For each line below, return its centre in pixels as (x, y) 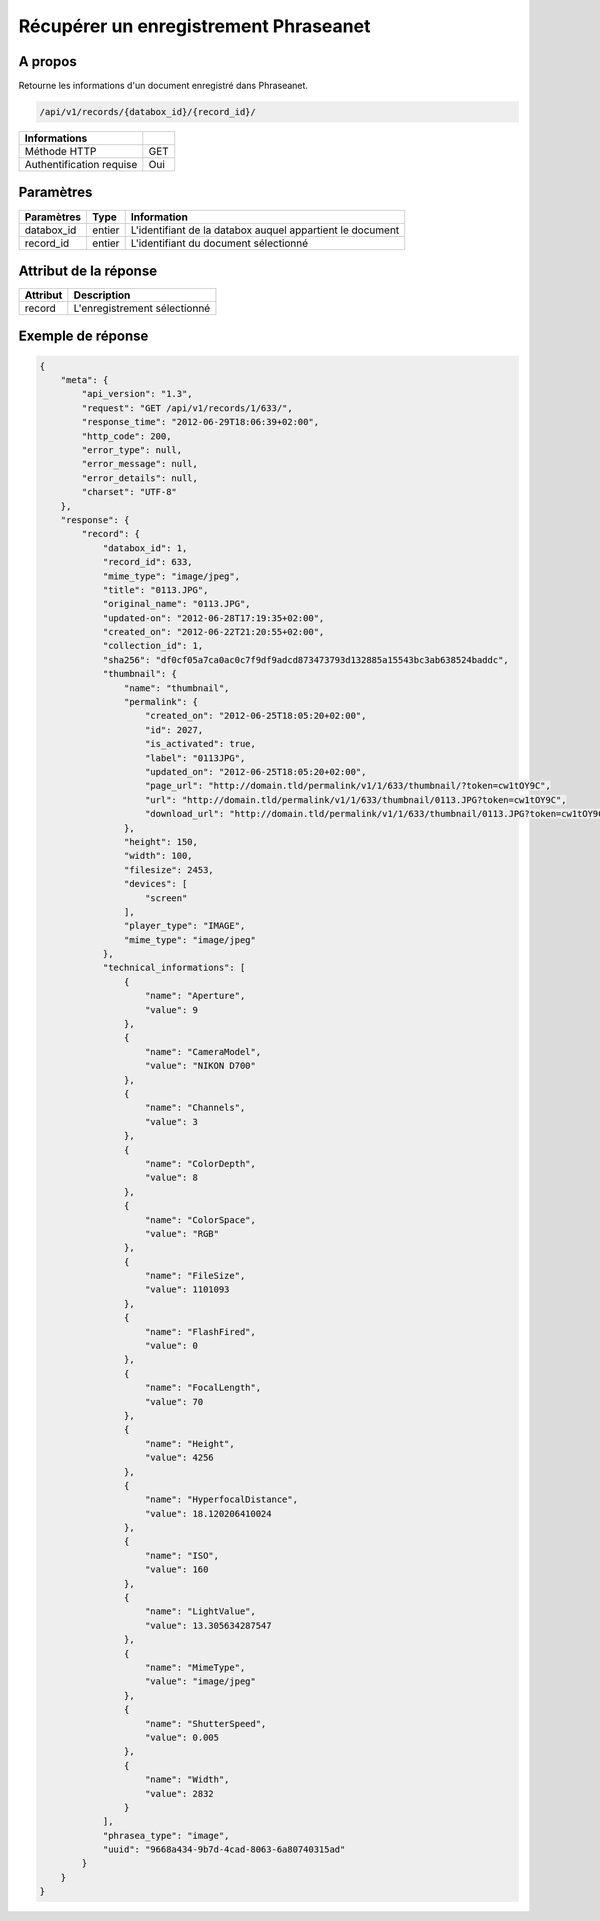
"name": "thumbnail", (176, 688)
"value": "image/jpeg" (201, 1681)
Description (102, 295)
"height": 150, (161, 841)
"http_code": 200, (126, 436)
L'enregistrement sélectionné (142, 308)
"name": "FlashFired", (201, 1331)
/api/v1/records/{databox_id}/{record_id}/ (148, 112)
